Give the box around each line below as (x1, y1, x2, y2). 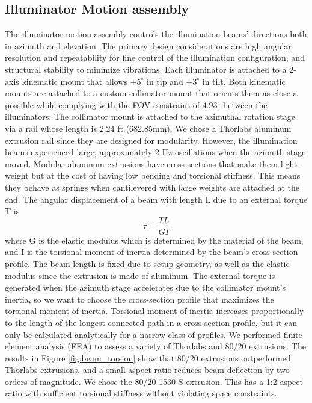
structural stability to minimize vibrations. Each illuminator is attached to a (5, 63, 287, 75)
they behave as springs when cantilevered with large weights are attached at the (5, 180, 300, 193)
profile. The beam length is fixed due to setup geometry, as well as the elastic (5, 257, 290, 269)
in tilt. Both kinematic (202, 75, 286, 87)
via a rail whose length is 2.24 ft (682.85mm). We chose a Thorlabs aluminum (5, 122, 292, 134)
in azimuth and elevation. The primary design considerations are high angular (5, 39, 292, 52)
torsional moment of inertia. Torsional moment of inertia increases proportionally (5, 304, 304, 317)
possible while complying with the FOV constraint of (5, 98, 200, 111)
